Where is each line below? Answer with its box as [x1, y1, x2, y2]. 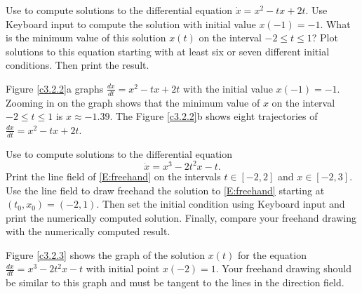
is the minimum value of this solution [6, 30, 166, 45]
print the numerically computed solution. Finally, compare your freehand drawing [6, 210, 356, 225]
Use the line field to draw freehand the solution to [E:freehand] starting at [6, 182, 325, 197]
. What [320, 16, 351, 31]
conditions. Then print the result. [6, 58, 149, 72]
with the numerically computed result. [6, 224, 170, 239]
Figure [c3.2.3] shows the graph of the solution [6, 247, 206, 262]
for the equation [237, 247, 307, 262]
